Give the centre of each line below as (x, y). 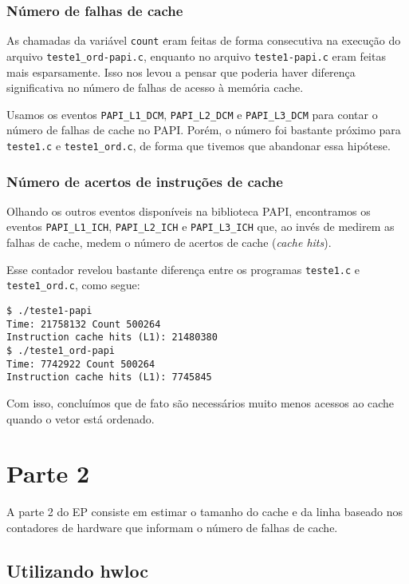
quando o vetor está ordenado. (81, 418)
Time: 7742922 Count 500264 (81, 364)
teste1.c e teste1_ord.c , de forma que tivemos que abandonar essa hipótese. (199, 145)
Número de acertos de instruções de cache (145, 181)
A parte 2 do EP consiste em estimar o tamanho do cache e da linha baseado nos (205, 512)
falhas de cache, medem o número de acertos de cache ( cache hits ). (169, 242)
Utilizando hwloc (77, 570)
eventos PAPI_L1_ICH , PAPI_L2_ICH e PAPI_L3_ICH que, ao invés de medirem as (201, 226)
